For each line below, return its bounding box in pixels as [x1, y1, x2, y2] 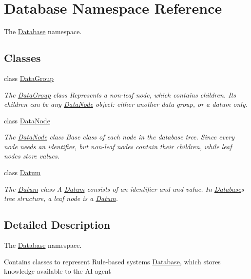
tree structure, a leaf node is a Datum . [4, 193, 118, 203]
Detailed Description [4, 217, 111, 232]
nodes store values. [4, 151, 59, 161]
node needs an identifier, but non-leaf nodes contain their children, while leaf [4, 141, 232, 151]
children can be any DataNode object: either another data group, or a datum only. [4, 99, 248, 109]
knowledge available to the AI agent [4, 266, 111, 276]
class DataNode [4, 115, 50, 125]
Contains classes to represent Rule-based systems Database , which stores [4, 256, 221, 266]
